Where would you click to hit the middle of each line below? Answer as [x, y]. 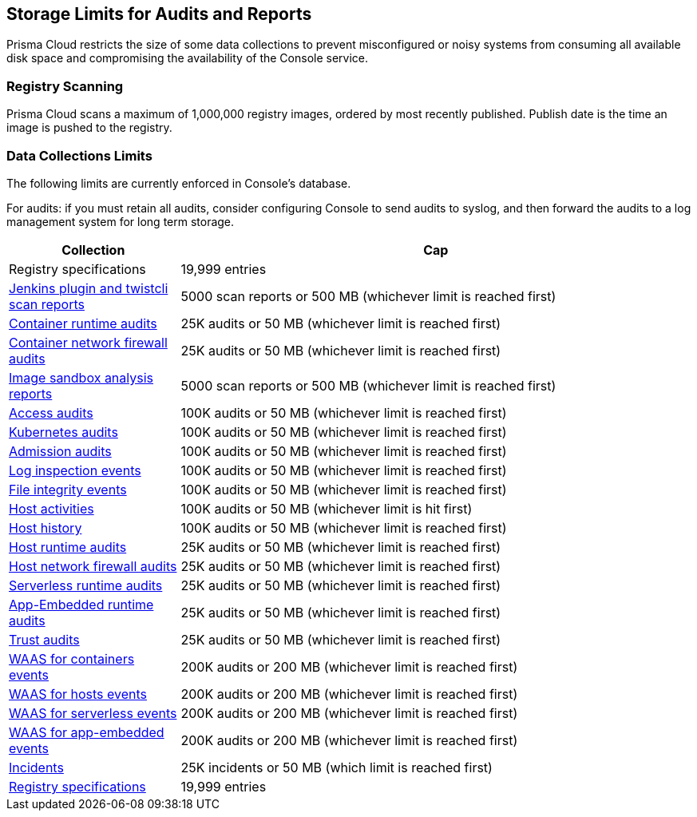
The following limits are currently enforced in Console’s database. [179, 183]
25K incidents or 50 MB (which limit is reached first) [337, 767]
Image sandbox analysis [81, 377]
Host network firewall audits [93, 566]
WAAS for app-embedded [87, 732]
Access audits [51, 412]
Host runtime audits [68, 547]
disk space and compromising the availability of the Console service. [188, 58]
